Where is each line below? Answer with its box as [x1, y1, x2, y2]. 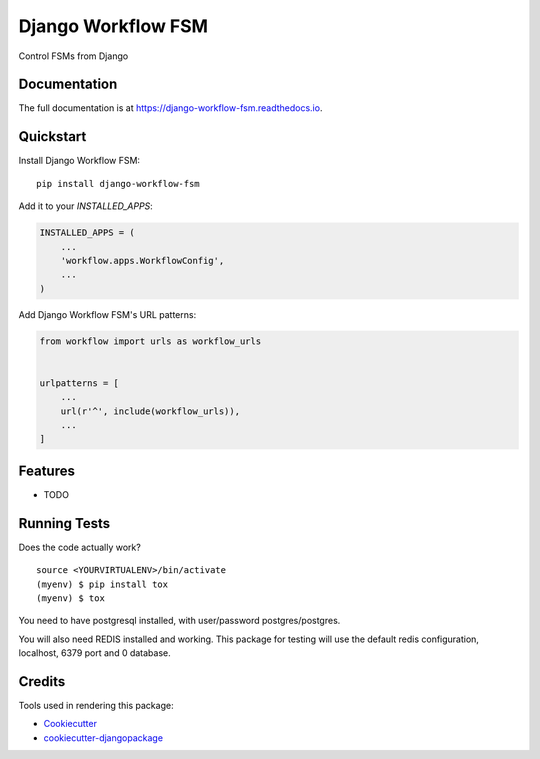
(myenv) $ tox [36, 592, 105, 604]
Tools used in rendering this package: [18, 700, 174, 712]
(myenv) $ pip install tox [36, 578, 169, 590]
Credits [18, 673, 66, 690]
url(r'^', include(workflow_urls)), [60, 405, 240, 417]
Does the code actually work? [18, 541, 142, 553]
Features [18, 462, 75, 479]
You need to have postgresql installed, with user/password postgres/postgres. [18, 615, 341, 627]
